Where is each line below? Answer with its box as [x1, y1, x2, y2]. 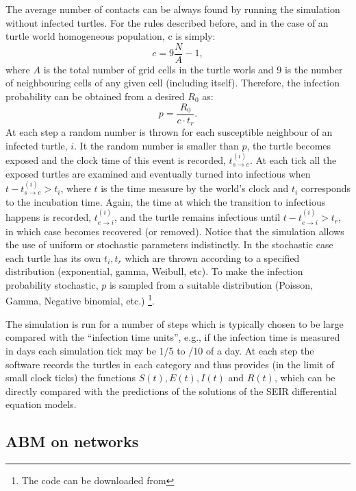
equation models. [5, 397, 77, 411]
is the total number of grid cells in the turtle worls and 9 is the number [43, 62, 343, 76]
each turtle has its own [5, 250, 101, 265]
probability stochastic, [5, 277, 99, 291]
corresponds [301, 181, 351, 195]
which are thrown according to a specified [125, 250, 300, 265]
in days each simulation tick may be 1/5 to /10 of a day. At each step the [5, 343, 314, 357]
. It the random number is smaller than [74, 138, 239, 152]
